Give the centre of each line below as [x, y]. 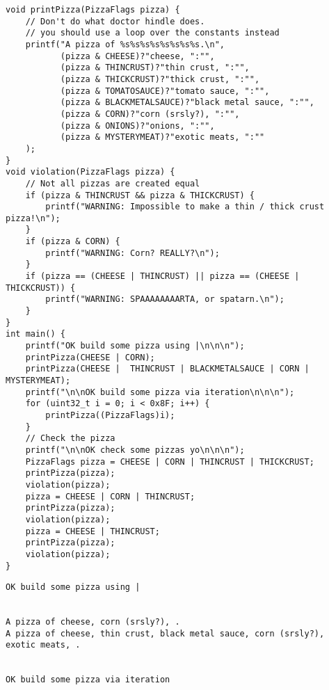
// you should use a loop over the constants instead [152, 33]
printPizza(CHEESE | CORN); [90, 357]
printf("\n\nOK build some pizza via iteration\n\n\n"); [160, 392]
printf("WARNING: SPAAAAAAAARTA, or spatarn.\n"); [165, 299]
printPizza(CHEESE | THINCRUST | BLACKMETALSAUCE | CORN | [167, 369]
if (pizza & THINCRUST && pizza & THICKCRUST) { [140, 195]
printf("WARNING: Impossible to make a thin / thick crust [185, 207]
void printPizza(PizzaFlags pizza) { [93, 10]
